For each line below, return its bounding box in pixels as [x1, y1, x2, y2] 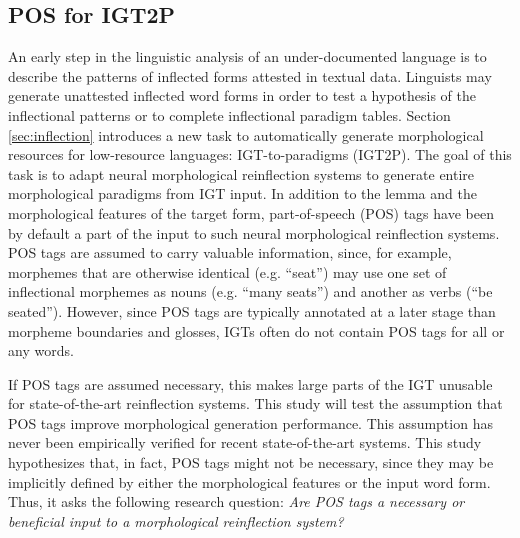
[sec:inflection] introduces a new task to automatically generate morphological [8, 124, 484, 145]
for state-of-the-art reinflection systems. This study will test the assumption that [8, 393, 503, 414]
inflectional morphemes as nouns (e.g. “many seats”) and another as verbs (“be [8, 281, 493, 302]
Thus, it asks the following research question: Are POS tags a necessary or [8, 491, 465, 512]
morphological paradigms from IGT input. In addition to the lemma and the [8, 183, 477, 204]
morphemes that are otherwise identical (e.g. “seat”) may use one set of [8, 261, 447, 282]
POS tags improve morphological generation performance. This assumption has [8, 412, 493, 433]
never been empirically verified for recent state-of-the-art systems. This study [8, 432, 482, 453]
